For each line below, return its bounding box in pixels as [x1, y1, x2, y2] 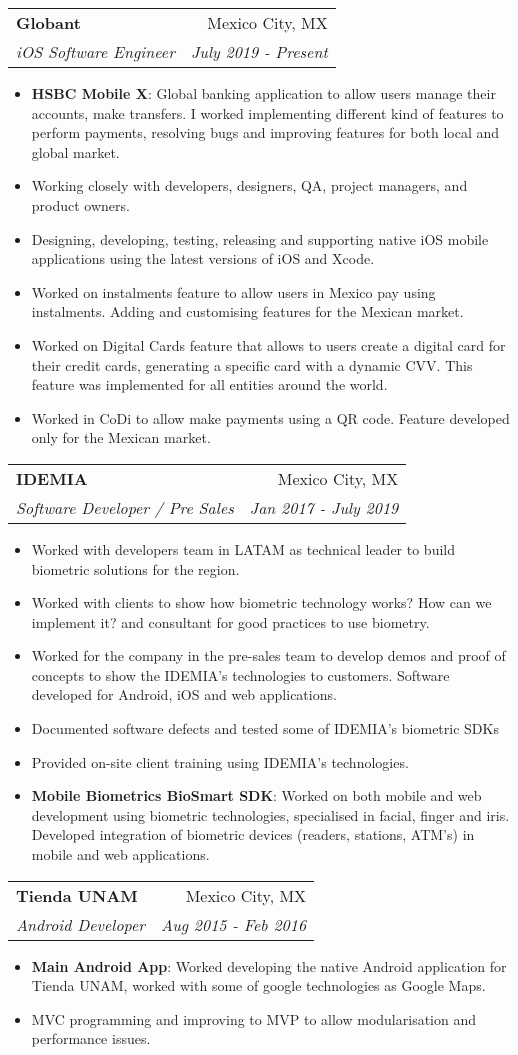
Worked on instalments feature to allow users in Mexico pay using [31, 281, 436, 302]
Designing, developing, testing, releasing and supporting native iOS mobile [31, 228, 489, 249]
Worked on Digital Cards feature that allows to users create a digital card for [31, 334, 506, 355]
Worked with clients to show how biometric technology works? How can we [31, 592, 492, 613]
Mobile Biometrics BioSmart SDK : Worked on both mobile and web [31, 785, 482, 806]
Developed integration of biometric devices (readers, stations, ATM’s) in [31, 824, 475, 845]
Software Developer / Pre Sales [16, 495, 234, 519]
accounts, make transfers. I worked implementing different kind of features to [31, 102, 504, 123]
